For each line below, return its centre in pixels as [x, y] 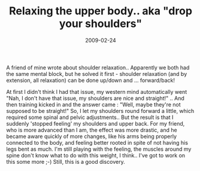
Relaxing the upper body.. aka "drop [101, 11]
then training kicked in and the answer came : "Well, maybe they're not [93, 104]
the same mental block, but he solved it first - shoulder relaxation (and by [97, 74]
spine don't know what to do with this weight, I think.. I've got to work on [96, 155]
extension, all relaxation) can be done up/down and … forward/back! [91, 80]
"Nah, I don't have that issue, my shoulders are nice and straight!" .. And [95, 98]
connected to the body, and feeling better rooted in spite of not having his [97, 142]
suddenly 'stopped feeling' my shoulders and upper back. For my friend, [96, 123]
